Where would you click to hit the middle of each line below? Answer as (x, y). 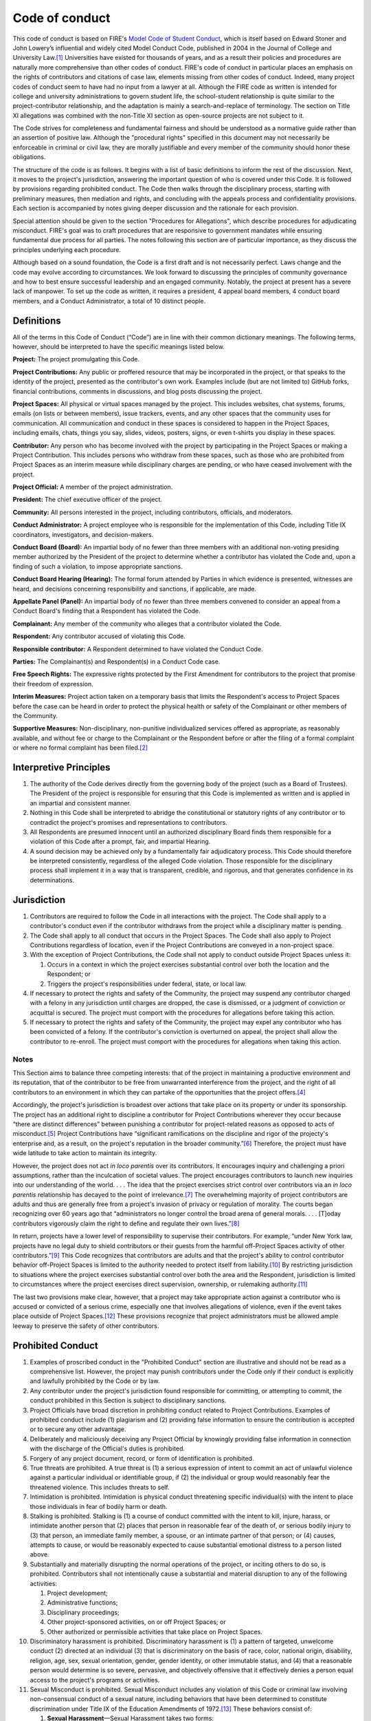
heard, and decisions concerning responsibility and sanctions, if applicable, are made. (135, 589)
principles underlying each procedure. (67, 250)
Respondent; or (69, 974)
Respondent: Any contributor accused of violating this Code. (99, 636)
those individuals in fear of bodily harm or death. (99, 1506)
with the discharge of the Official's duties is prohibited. (108, 1448)
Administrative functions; (82, 1603)
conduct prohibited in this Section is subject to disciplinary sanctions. (128, 1400)
